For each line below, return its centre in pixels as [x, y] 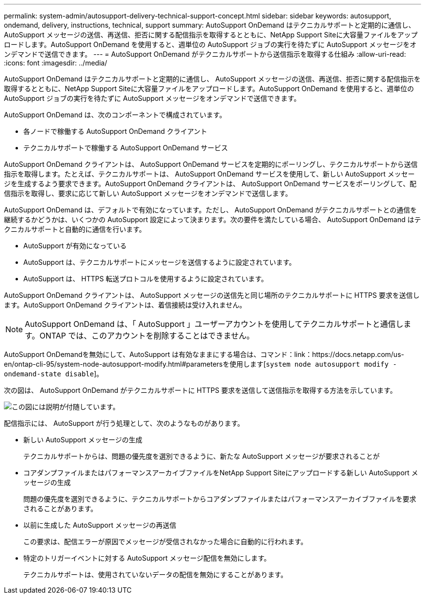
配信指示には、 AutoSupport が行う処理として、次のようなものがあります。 [124, 423]
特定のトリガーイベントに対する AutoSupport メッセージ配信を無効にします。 [147, 558]
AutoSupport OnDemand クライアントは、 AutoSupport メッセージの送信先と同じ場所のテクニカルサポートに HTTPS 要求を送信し [212, 295]
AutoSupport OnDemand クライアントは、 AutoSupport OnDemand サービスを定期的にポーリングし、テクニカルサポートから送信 [211, 164]
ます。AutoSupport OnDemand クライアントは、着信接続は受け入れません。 [125, 305]
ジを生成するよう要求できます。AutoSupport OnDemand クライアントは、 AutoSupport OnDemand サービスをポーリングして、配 [210, 184]
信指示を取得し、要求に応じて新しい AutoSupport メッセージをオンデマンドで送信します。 [148, 193]
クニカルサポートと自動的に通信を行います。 [75, 229]
